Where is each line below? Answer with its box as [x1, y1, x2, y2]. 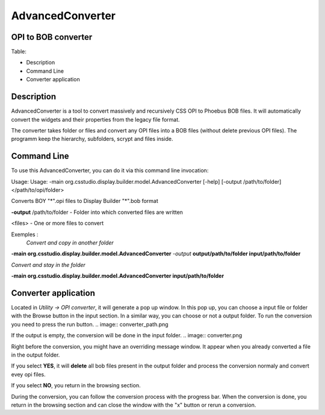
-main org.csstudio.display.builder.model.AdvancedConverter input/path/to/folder [11, 272, 224, 279]
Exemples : [11, 231, 39, 238]
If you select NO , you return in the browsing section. [11, 382, 141, 389]
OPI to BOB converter [11, 32, 93, 42]
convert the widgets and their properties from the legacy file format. [11, 116, 180, 123]
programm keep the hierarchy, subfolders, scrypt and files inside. [11, 136, 173, 143]
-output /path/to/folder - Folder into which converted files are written [11, 208, 184, 216]
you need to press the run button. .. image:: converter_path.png [11, 320, 169, 328]
